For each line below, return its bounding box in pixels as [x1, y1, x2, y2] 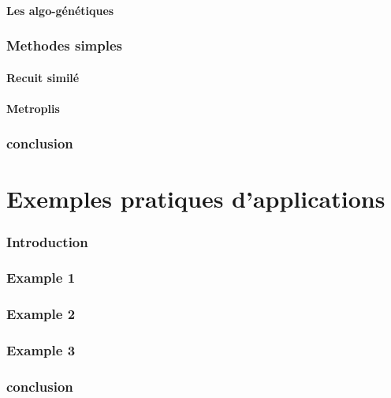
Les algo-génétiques [6, 2, 114, 18]
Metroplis [6, 99, 60, 116]
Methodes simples [6, 36, 122, 55]
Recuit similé [6, 69, 80, 85]
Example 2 [6, 304, 76, 324]
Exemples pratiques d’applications [6, 182, 385, 215]
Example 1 [6, 268, 76, 287]
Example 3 [6, 340, 76, 360]
